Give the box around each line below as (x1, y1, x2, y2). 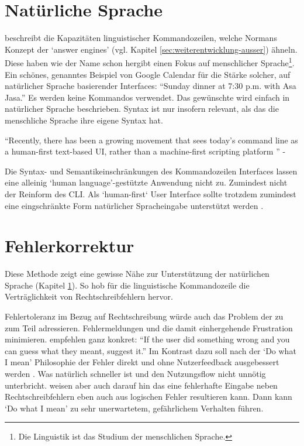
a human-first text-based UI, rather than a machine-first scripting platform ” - (5, 145, 286, 157)
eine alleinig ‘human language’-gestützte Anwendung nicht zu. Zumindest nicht (5, 176, 288, 188)
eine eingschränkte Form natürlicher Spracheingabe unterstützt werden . (5, 199, 264, 211)
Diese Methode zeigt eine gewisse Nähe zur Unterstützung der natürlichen (5, 267, 270, 280)
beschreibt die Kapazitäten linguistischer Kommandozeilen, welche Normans (5, 32, 277, 44)
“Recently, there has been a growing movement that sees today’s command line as (5, 133, 298, 146)
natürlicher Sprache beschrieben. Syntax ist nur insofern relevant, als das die (5, 102, 279, 115)
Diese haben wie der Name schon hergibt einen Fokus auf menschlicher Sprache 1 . (5, 55, 295, 68)
